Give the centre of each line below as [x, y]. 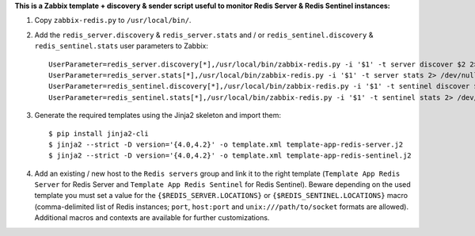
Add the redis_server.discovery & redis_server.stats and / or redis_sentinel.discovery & [204, 35]
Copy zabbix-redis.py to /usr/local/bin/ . [113, 21]
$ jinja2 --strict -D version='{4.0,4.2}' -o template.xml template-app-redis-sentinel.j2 [230, 156]
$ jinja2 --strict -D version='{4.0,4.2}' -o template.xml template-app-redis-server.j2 [226, 144]
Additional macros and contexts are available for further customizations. [152, 218]
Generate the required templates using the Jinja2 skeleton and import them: [158, 116]
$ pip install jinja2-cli [99, 133]
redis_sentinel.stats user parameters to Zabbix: [122, 46]
